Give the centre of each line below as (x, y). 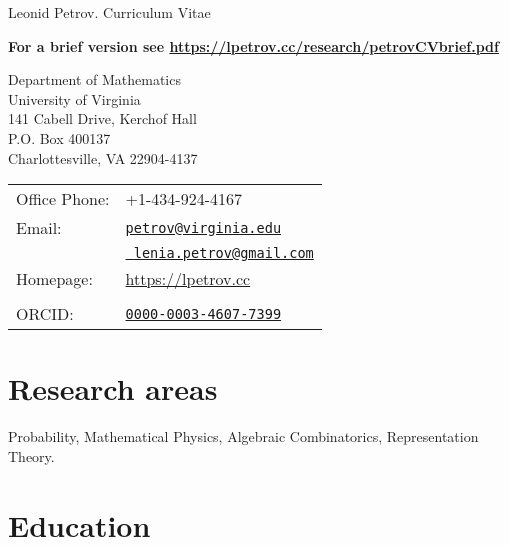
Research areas (113, 388)
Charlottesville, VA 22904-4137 (103, 157)
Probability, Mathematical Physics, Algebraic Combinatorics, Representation (243, 436)
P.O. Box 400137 (59, 137)
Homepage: (54, 279)
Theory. (31, 455)
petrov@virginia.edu (203, 227)
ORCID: (45, 314)
